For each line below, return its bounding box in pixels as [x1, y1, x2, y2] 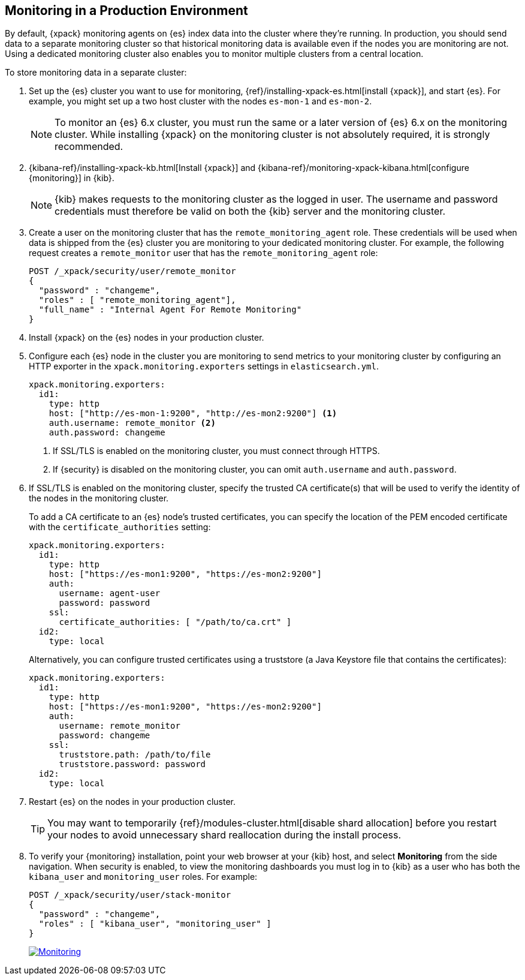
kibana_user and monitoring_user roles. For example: [29, 871, 258, 882]
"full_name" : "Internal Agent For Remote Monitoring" [38, 305, 302, 315]
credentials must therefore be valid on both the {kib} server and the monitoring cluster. [55, 205, 446, 218]
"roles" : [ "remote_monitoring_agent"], [38, 295, 236, 305]
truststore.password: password [59, 759, 206, 769]
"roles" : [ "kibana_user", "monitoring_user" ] [38, 919, 271, 929]
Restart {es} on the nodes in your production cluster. [29, 796, 236, 807]
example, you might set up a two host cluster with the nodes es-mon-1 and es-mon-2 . [29, 96, 372, 107]
